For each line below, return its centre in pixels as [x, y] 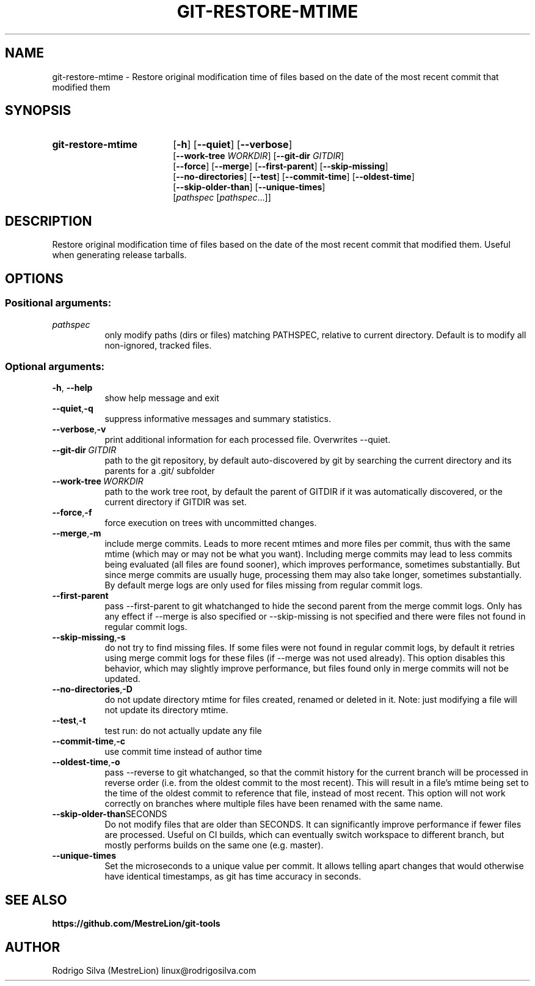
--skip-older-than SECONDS [110, 814]
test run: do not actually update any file [183, 731]
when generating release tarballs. [119, 255]
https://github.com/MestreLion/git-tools [136, 924]
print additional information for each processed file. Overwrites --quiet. [248, 440]
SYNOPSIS [38, 111]
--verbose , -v [79, 429]
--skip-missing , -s [89, 637]
